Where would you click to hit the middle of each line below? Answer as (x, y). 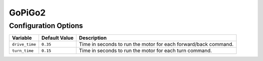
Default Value (58, 38)
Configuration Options (46, 26)
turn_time (23, 51)
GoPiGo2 (27, 13)
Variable (22, 38)
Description (93, 38)
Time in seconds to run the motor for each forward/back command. (156, 45)
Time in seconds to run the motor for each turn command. (145, 51)
